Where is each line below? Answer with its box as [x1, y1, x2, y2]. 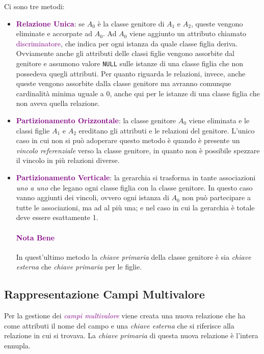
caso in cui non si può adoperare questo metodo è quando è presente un [16, 135, 240, 146]
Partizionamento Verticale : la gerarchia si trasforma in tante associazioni [16, 172, 256, 182]
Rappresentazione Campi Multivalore [4, 286, 205, 302]
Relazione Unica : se [16, 18, 85, 29]
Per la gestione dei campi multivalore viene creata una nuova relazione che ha [4, 310, 246, 321]
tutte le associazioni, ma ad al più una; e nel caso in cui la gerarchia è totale [16, 202, 255, 212]
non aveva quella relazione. [16, 98, 100, 108]
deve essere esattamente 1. [16, 212, 98, 223]
